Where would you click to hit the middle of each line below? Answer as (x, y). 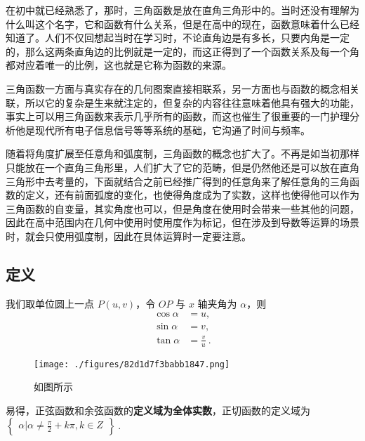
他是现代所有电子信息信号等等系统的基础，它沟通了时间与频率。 (162, 130)
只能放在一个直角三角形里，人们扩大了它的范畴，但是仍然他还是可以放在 (173, 167)
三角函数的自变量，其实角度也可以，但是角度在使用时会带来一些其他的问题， (182, 208)
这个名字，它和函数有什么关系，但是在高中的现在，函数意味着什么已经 (197, 24)
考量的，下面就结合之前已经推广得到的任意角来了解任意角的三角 (202, 181)
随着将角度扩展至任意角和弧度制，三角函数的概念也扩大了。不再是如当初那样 (182, 153)
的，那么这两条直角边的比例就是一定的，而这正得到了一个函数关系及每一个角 (182, 51)
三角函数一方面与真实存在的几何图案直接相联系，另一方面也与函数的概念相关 (182, 88)
